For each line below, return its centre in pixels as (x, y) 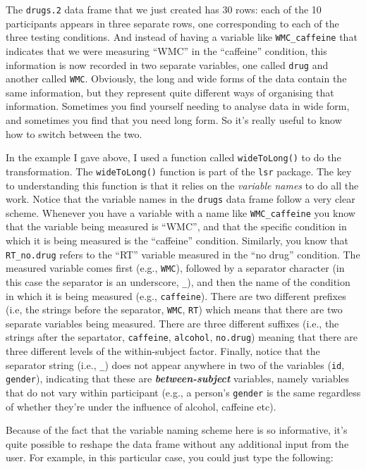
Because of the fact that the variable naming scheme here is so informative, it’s (177, 430)
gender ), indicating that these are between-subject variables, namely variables (178, 379)
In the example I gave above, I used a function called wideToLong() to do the (173, 157)
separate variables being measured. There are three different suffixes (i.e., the (172, 323)
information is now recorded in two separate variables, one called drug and (167, 64)
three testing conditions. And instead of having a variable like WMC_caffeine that (182, 37)
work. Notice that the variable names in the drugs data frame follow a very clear (181, 199)
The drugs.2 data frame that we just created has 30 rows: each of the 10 (164, 9)
